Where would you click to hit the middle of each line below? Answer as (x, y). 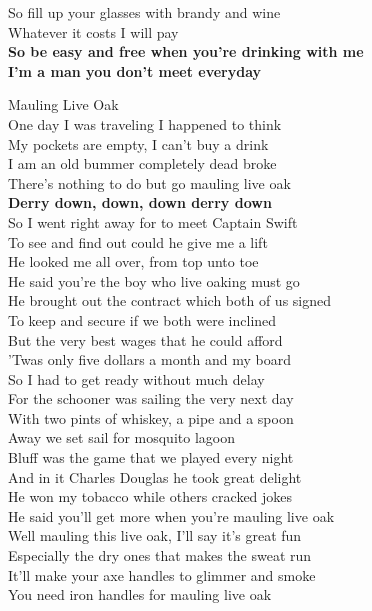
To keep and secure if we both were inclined (142, 319)
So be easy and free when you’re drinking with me (186, 51)
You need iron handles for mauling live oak (140, 594)
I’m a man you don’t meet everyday (135, 70)
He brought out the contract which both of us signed (170, 300)
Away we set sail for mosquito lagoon (121, 437)
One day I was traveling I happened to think (145, 123)
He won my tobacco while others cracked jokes (150, 496)
